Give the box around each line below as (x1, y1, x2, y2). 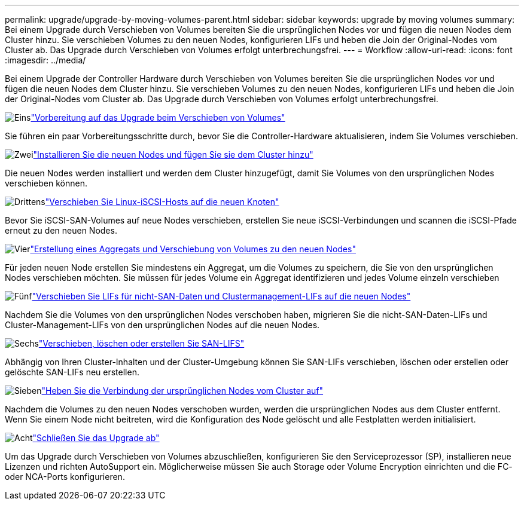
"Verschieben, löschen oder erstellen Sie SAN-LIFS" (38, 338, 245, 348)
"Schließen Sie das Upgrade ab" (32, 433, 160, 443)
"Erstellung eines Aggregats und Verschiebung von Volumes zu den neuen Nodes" (30, 244, 356, 254)
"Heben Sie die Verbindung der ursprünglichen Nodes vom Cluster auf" (41, 385, 324, 396)
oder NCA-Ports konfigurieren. (5, 472, 125, 482)
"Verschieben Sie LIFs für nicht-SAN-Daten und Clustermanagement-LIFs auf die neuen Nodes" (32, 291, 411, 301)
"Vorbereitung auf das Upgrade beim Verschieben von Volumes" (31, 112, 285, 123)
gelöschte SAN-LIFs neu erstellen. (5, 367, 139, 377)
